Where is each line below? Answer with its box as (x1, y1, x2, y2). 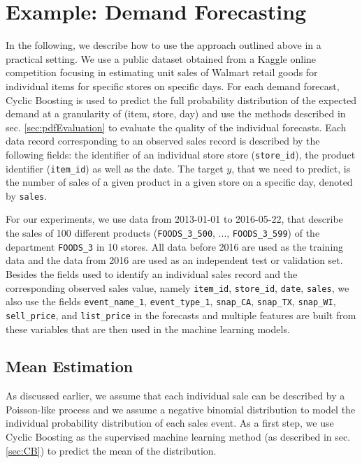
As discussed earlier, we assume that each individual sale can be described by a (6, 388, 345, 403)
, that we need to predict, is (231, 161, 351, 175)
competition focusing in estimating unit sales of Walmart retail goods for (6, 65, 318, 80)
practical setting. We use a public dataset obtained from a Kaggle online (6, 51, 317, 66)
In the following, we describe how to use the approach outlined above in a (6, 38, 321, 52)
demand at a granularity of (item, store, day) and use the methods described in (6, 106, 346, 121)
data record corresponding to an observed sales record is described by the (6, 133, 320, 148)
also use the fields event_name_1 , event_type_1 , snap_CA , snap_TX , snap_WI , (6, 294, 336, 309)
